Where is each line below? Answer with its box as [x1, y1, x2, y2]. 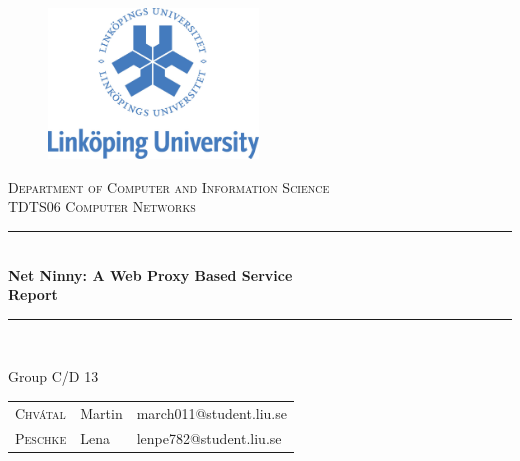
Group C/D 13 [8, 366, 99, 387]
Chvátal [15, 402, 66, 423]
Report [8, 284, 58, 305]
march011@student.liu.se [136, 402, 287, 423]
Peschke [15, 427, 67, 448]
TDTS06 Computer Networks [8, 196, 196, 217]
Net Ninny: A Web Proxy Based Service [8, 264, 293, 285]
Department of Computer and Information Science [8, 176, 330, 197]
